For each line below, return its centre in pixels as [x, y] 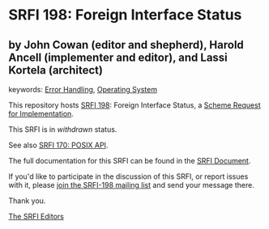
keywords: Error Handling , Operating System [83, 89]
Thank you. [27, 201]
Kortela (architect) [56, 70]
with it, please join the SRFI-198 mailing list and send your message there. [132, 185]
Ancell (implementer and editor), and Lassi [118, 57]
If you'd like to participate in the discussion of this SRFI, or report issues [128, 176]
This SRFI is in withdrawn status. [63, 129]
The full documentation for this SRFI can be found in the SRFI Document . [130, 161]
